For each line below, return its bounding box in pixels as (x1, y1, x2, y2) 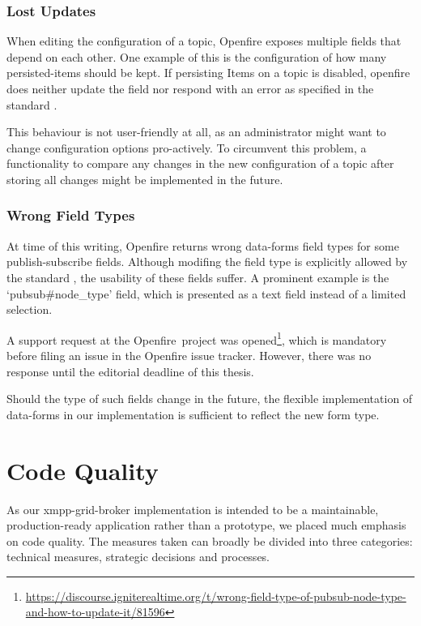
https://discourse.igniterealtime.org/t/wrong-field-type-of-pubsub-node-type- (25, 587, 406, 604)
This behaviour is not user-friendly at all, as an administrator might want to (6, 123, 386, 140)
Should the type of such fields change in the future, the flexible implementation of (6, 390, 413, 407)
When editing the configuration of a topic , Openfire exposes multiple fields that (6, 32, 402, 49)
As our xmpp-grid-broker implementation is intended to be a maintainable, (6, 500, 379, 517)
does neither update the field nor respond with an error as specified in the (6, 80, 374, 96)
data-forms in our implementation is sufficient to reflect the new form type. (6, 405, 380, 422)
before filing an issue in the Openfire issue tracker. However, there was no (6, 347, 372, 363)
